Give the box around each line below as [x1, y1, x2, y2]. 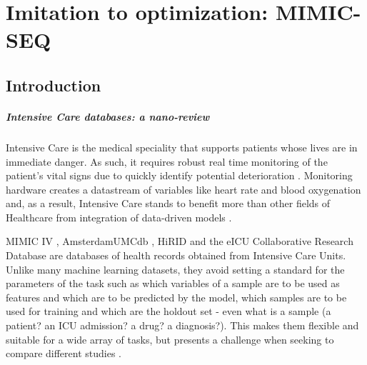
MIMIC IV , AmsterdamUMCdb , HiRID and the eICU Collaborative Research [6, 234, 353, 249]
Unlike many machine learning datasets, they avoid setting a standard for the [6, 261, 345, 276]
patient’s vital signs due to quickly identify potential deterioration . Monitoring [6, 168, 353, 183]
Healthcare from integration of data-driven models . [6, 209, 232, 224]
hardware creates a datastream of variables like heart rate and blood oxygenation [6, 181, 361, 196]
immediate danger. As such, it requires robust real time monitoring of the [6, 154, 328, 169]
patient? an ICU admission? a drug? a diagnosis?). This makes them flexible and [6, 318, 359, 333]
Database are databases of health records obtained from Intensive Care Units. [6, 248, 346, 263]
